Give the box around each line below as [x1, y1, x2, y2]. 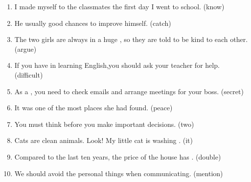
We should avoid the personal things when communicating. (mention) [14, 168, 223, 178]
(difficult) [14, 69, 43, 80]
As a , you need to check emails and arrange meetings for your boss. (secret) [14, 86, 244, 96]
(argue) [14, 43, 37, 54]
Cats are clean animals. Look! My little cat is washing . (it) [14, 135, 193, 145]
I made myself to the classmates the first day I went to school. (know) [14, 1, 225, 11]
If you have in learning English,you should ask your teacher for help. [14, 60, 220, 70]
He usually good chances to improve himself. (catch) [14, 18, 171, 28]
